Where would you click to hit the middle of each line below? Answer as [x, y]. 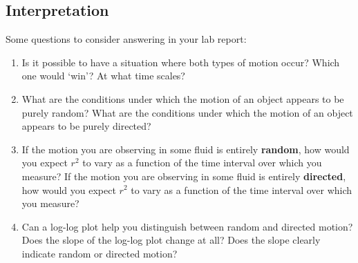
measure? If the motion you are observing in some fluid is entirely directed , [184, 176]
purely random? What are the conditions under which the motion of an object [187, 112]
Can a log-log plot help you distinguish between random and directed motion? [187, 226]
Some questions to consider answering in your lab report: [126, 39]
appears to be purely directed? [86, 126]
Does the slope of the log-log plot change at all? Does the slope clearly [171, 240]
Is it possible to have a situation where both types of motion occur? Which [181, 62]
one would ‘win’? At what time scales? [103, 76]
